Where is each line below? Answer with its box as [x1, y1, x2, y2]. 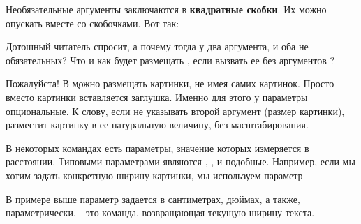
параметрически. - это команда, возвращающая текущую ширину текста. [6, 205, 315, 220]
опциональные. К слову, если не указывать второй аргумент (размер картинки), [6, 103, 345, 118]
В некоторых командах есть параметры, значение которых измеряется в [6, 140, 309, 155]
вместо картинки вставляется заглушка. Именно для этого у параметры [6, 89, 308, 104]
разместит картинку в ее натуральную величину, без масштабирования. [6, 117, 309, 132]
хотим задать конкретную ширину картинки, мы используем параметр [6, 167, 303, 182]
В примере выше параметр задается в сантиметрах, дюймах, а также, [6, 191, 300, 206]
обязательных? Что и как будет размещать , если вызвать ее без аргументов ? [6, 52, 335, 67]
